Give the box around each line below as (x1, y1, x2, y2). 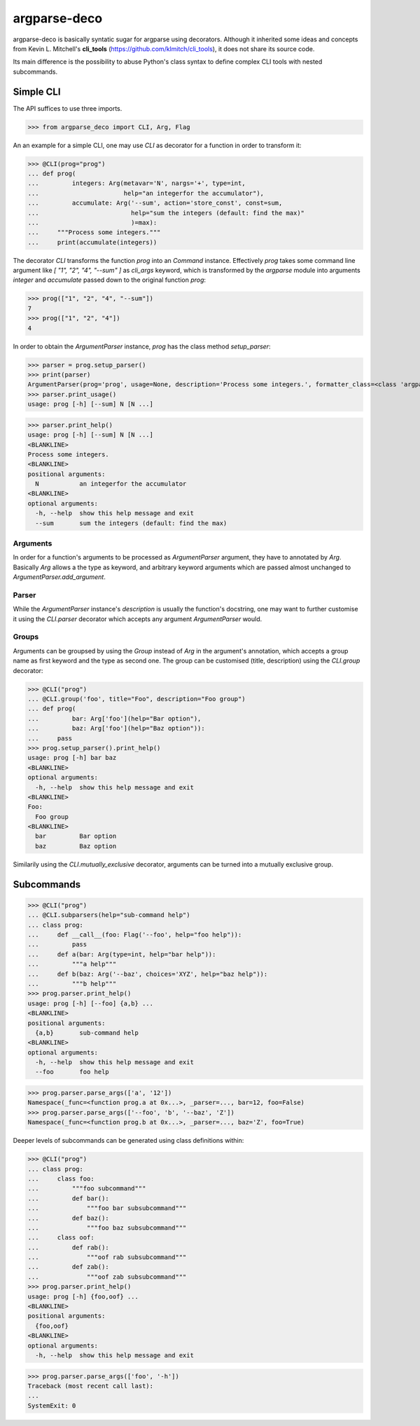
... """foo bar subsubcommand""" (27, 1204, 187, 1212)
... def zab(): (27, 1263, 110, 1271)
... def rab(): (27, 1243, 110, 1251)
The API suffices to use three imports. (13, 104, 122, 112)
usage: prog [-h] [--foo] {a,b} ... (27, 999, 154, 1007)
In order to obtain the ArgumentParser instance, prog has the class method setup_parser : (13, 342, 271, 351)
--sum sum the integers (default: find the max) (35, 519, 227, 527)
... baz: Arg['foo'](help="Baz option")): (27, 724, 206, 733)
